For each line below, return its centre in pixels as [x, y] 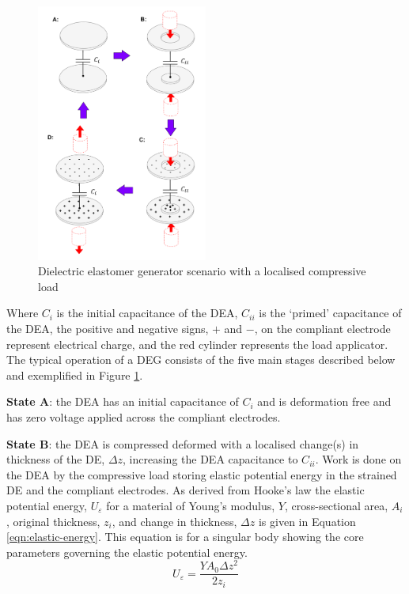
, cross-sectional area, [337, 505]
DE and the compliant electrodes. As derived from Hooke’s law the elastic [186, 490]
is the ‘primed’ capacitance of [330, 313]
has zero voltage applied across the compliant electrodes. [144, 416]
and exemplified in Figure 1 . [75, 375]
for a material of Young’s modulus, [191, 505]
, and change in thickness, [174, 521]
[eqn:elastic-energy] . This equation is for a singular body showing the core [185, 537]
